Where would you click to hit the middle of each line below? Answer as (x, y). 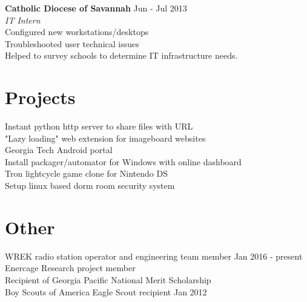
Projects (40, 97)
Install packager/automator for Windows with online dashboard (123, 161)
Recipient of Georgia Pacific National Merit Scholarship (108, 279)
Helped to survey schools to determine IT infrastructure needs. (121, 55)
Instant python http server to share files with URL (99, 126)
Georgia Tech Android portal (59, 150)
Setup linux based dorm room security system (90, 185)
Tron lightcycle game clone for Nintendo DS (86, 173)
